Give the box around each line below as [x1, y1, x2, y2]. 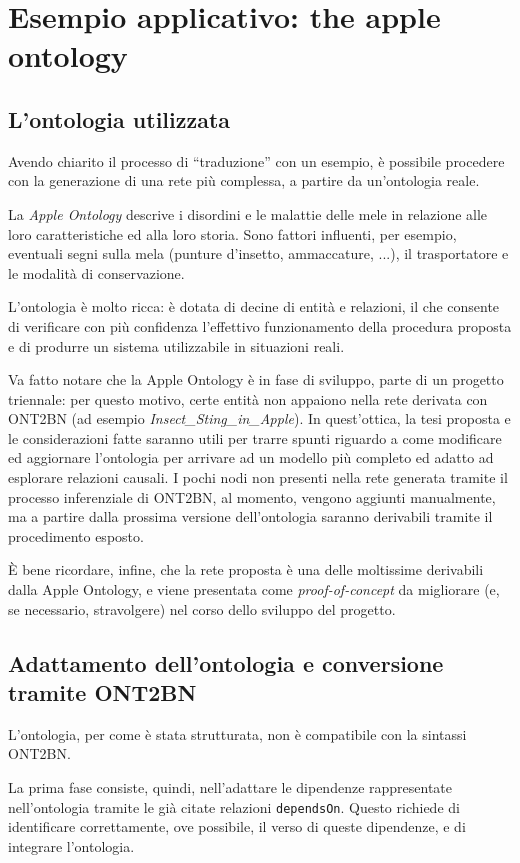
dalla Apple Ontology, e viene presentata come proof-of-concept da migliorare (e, [8, 579, 500, 600]
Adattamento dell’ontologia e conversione [8, 647, 444, 678]
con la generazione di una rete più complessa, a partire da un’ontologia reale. [8, 170, 480, 191]
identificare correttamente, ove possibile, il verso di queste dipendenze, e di [8, 816, 466, 837]
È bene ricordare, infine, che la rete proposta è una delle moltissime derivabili [8, 559, 484, 580]
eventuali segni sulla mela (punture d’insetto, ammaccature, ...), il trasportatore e [8, 243, 509, 264]
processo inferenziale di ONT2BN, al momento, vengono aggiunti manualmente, [8, 486, 496, 507]
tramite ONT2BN [8, 677, 197, 708]
